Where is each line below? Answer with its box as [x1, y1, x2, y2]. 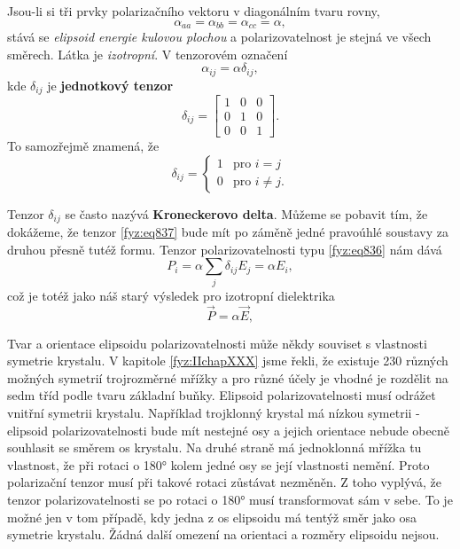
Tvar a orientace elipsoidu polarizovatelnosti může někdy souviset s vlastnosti [7, 333, 427, 352]
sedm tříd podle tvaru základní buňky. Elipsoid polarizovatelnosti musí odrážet [7, 386, 436, 404]
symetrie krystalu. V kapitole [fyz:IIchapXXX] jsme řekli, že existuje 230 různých [7, 351, 448, 370]
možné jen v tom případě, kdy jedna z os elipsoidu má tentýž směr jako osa [7, 507, 417, 526]
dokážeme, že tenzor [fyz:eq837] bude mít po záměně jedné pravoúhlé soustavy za [7, 223, 448, 241]
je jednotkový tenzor [47, 75, 174, 94]
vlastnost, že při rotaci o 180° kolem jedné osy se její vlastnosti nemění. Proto [7, 455, 430, 474]
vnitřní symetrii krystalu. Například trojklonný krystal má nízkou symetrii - [7, 403, 420, 421]
